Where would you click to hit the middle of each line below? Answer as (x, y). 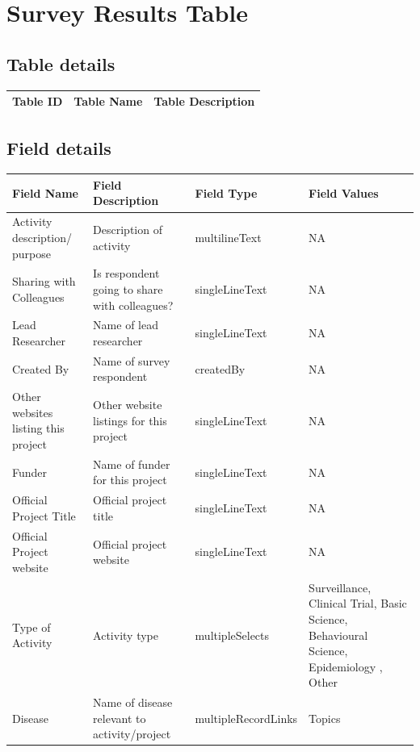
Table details (61, 63)
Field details (59, 147)
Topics (325, 718)
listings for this (130, 420)
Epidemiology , (346, 666)
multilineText (228, 237)
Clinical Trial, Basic (358, 603)
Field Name (45, 192)
